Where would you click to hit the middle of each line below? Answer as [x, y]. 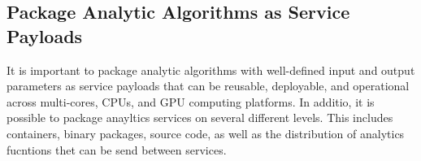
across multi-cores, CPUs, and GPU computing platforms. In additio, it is [191, 101]
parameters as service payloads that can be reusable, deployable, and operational [208, 86]
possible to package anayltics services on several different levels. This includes [200, 117]
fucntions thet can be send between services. [117, 149]
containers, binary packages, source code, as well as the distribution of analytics [206, 133]
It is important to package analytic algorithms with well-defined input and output [211, 70]
